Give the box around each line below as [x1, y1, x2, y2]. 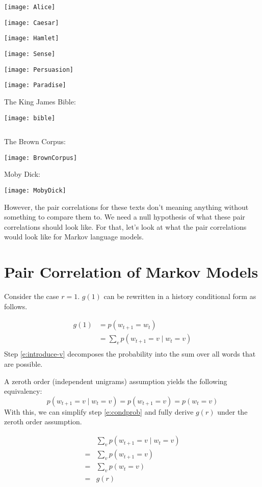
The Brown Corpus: [4, 136, 66, 147]
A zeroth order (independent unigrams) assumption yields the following [4, 375, 227, 386]
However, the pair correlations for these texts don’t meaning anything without [4, 201, 249, 212]
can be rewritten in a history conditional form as [103, 291, 256, 302]
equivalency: [4, 386, 42, 396]
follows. [4, 301, 28, 311]
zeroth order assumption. [4, 416, 82, 427]
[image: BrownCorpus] [4, 154, 77, 161]
